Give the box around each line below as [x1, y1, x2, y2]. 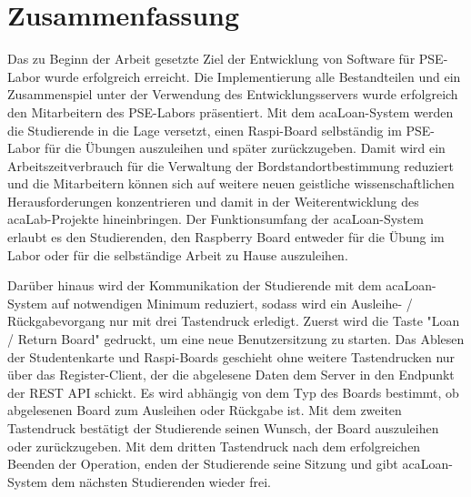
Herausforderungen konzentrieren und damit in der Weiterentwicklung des [7, 191, 419, 210]
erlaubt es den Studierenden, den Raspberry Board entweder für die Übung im [7, 228, 445, 247]
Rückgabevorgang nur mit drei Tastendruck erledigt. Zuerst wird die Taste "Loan [7, 311, 460, 330]
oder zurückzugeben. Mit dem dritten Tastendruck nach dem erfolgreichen [7, 436, 421, 455]
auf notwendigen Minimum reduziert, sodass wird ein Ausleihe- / [51, 293, 413, 312]
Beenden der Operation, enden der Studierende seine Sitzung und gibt [7, 454, 398, 473]
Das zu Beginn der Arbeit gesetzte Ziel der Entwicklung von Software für [7, 49, 416, 68]
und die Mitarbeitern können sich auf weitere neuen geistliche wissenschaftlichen [7, 174, 455, 193]
